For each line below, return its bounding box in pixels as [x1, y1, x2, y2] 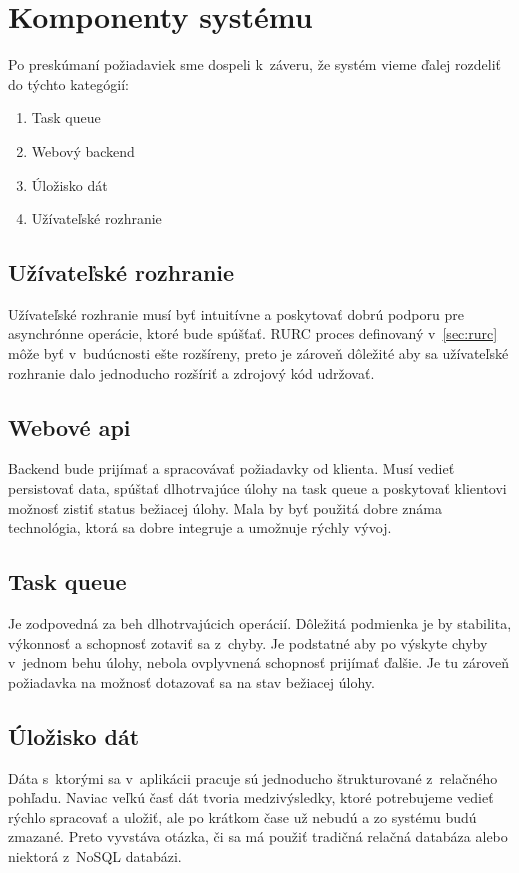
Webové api [8, 411, 131, 442]
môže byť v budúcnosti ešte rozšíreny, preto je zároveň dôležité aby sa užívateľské [8, 343, 509, 364]
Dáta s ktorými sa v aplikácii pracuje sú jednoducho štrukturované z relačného [8, 767, 498, 788]
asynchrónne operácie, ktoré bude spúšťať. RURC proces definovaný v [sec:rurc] [8, 323, 498, 344]
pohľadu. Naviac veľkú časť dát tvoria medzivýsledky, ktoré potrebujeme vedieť [8, 787, 494, 808]
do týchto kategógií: [8, 73, 129, 94]
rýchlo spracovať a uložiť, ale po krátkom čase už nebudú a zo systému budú [8, 806, 477, 827]
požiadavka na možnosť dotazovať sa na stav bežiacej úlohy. [8, 671, 375, 692]
